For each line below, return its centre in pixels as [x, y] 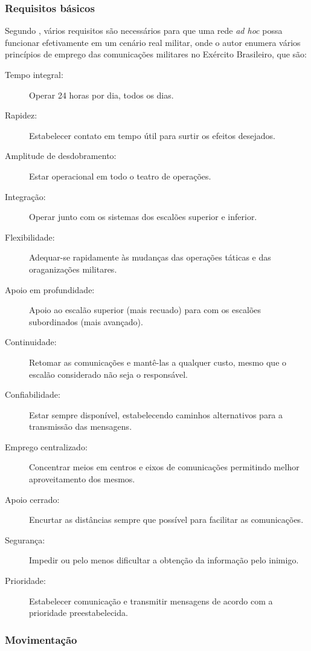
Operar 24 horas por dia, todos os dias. [101, 95]
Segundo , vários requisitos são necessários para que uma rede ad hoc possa [144, 31]
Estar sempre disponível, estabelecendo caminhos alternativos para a [156, 414]
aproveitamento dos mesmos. [82, 479]
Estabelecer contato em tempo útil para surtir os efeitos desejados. [152, 135]
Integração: [25, 196]
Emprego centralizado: [46, 446]
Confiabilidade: [33, 394]
